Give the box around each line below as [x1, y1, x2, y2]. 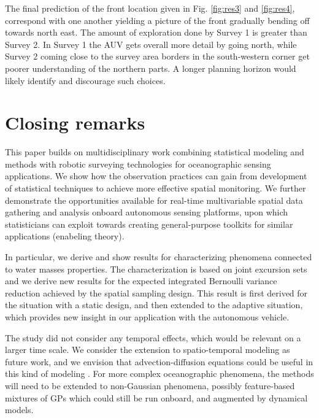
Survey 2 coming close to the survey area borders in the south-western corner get [5, 50, 310, 63]
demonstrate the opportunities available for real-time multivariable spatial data [5, 193, 303, 206]
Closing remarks [5, 110, 145, 135]
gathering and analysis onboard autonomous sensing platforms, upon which [5, 206, 288, 219]
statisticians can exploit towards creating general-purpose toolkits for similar [5, 217, 293, 230]
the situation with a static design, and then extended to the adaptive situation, [5, 298, 303, 311]
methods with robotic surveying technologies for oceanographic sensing [5, 157, 271, 170]
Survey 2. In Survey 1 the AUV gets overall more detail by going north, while [5, 37, 297, 50]
